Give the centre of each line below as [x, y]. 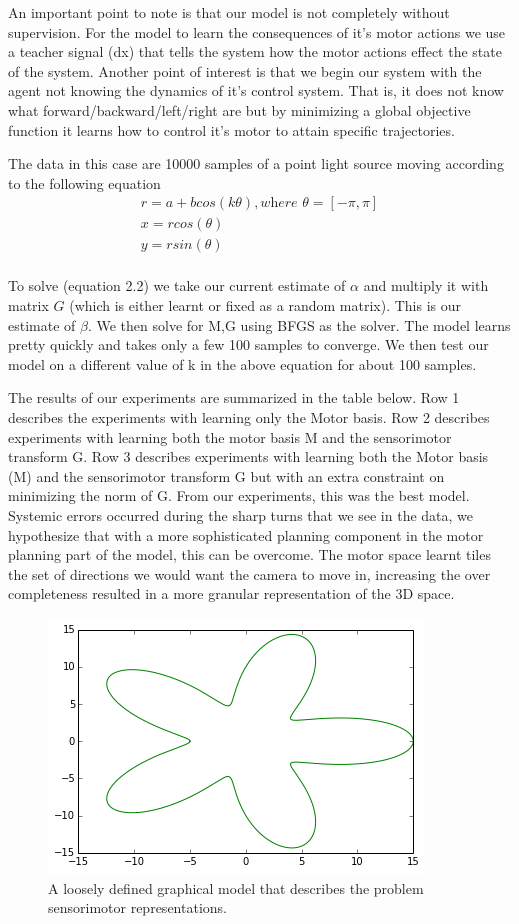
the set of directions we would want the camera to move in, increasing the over [249, 573]
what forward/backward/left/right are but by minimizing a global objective [239, 109]
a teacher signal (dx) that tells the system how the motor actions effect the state [255, 51]
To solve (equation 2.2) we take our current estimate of [177, 285]
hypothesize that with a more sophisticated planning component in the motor [246, 534]
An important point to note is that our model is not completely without [229, 12]
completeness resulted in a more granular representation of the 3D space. [231, 593]
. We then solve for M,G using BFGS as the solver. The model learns [299, 324]
